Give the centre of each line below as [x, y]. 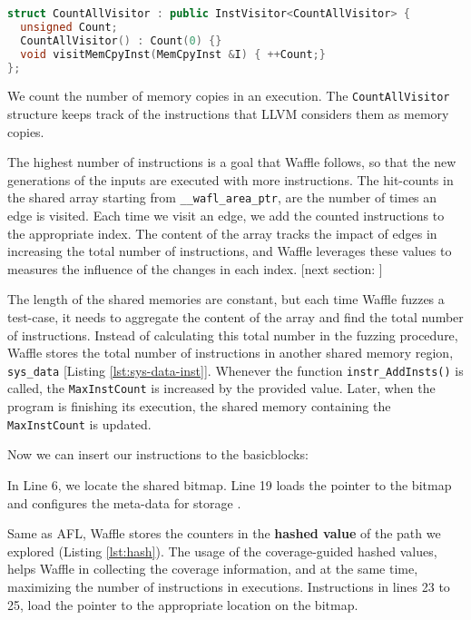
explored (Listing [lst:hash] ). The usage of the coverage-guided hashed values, [222, 551]
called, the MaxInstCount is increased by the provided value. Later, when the [221, 388]
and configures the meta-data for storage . [124, 502]
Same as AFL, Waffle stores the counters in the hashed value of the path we [224, 533]
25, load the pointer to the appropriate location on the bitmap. [183, 604]
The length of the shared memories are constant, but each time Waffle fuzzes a [226, 299]
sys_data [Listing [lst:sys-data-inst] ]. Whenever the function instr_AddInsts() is [235, 370]
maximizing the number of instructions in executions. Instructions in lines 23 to [229, 586]
